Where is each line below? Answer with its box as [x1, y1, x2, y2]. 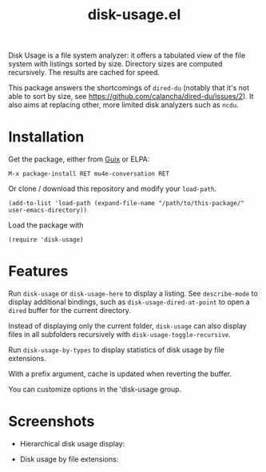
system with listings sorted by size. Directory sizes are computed [8, 59, 223, 69]
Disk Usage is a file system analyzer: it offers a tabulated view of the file [8, 50, 246, 61]
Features [8, 262, 69, 280]
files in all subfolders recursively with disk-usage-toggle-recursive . [8, 330, 232, 339]
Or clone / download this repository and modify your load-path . [8, 184, 217, 193]
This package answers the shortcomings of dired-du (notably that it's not [8, 83, 250, 93]
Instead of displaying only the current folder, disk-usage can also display [8, 321, 247, 331]
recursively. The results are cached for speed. [8, 68, 160, 77]
